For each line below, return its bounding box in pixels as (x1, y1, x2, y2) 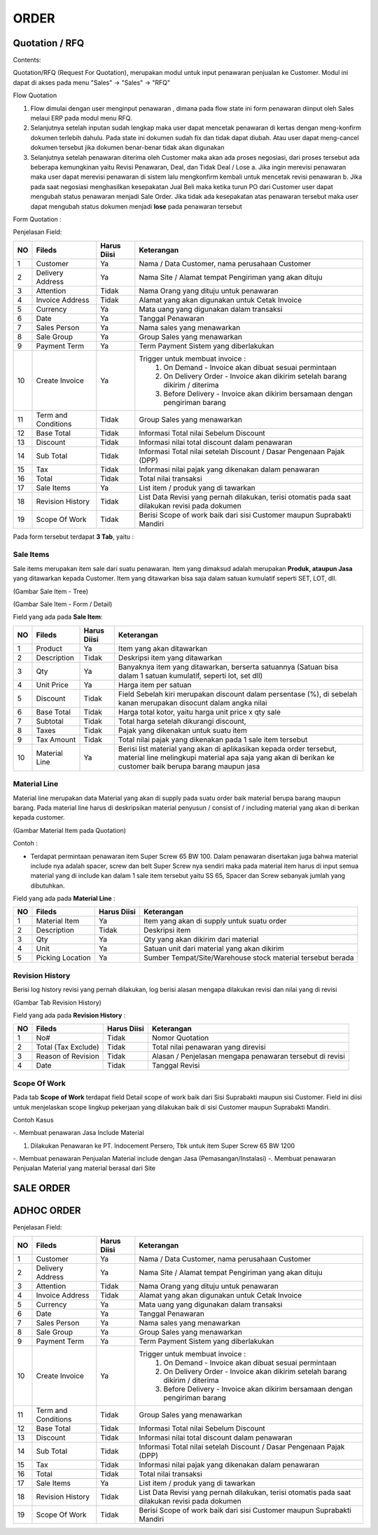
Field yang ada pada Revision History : (13, 1011, 126, 1019)
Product (36, 643, 62, 653)
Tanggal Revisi (151, 1061, 200, 1071)
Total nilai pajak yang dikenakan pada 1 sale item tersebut (118, 734, 308, 744)
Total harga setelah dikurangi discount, (118, 716, 246, 726)
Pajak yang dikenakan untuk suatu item (118, 725, 248, 735)
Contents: (13, 56, 41, 64)
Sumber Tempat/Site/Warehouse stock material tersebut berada (143, 953, 354, 963)
